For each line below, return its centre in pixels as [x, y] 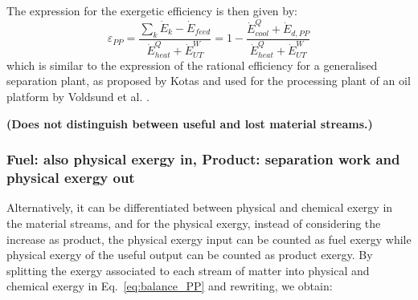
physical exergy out [71, 178]
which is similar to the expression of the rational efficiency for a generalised [192, 65]
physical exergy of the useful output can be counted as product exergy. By [190, 255]
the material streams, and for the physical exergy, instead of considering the [194, 223]
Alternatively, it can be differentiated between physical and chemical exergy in [200, 207]
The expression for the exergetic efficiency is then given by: [152, 10]
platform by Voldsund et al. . [78, 96]
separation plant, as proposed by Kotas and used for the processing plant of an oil [209, 81]
